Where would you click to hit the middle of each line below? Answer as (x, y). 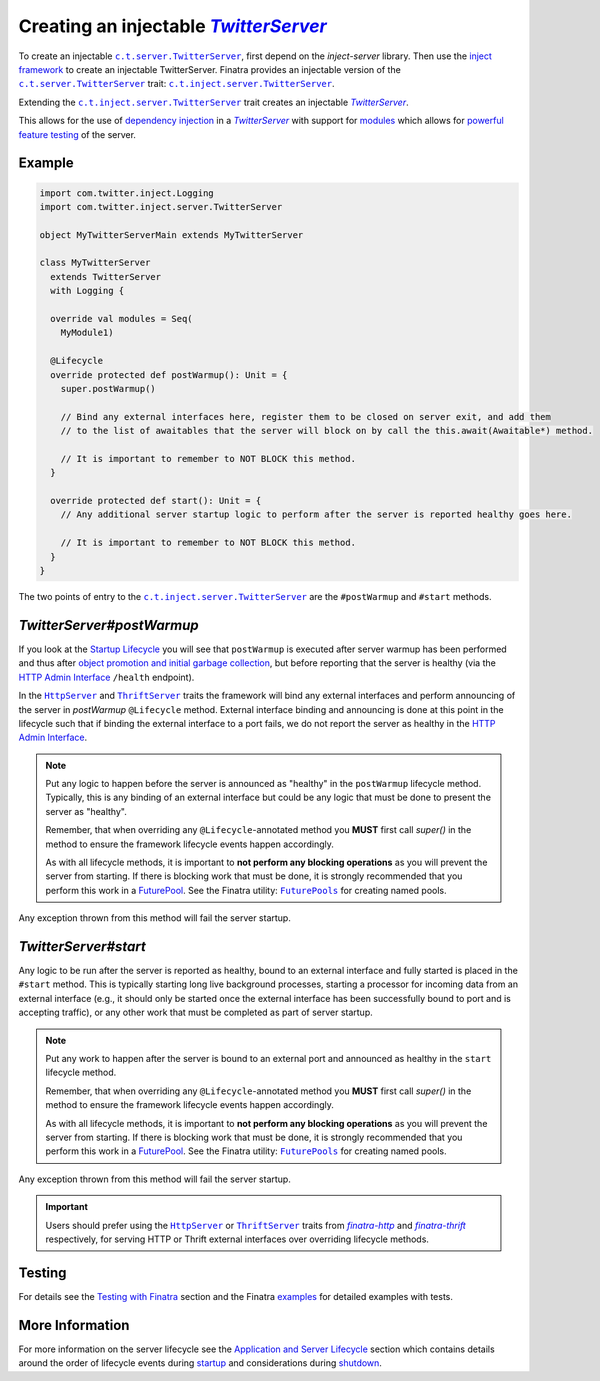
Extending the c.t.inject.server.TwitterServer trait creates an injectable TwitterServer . (213, 102)
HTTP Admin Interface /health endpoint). (106, 677)
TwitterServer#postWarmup (108, 625)
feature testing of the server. (77, 134)
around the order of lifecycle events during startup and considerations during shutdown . (200, 1363)
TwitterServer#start (82, 946)
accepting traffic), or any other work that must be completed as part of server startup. (196, 1012)
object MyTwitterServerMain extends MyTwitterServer (171, 234)
